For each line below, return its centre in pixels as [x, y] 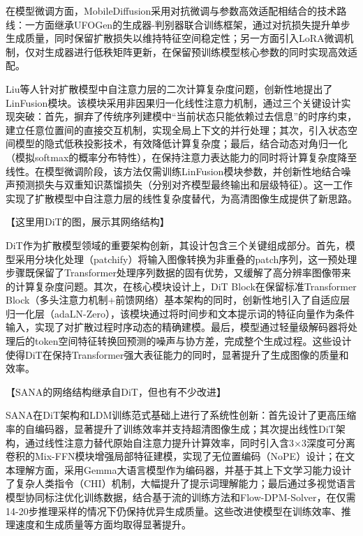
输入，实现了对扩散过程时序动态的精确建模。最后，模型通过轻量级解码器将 [177, 327]
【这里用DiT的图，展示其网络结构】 [88, 222]
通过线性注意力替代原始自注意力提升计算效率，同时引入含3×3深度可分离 [190, 442]
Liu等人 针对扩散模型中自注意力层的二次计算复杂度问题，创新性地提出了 [169, 88]
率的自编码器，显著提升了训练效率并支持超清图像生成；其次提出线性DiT [171, 429]
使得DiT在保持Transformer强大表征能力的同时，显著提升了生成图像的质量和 [177, 354]
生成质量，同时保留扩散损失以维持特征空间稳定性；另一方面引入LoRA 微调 [175, 38]
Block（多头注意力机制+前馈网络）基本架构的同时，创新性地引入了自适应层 [178, 300]
